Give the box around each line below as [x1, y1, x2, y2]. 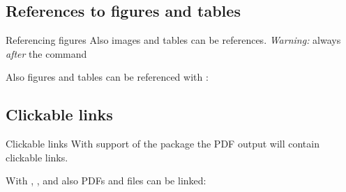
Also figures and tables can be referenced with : [6, 70, 209, 84]
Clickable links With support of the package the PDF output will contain [6, 136, 319, 151]
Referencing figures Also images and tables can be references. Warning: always [6, 33, 341, 47]
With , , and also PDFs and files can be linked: [6, 173, 206, 188]
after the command [6, 46, 87, 61]
